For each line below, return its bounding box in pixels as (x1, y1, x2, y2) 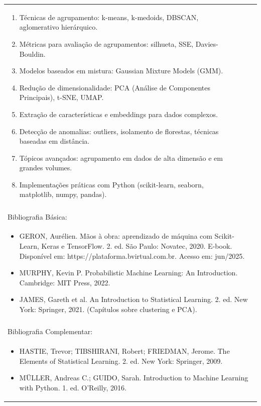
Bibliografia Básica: (8, 211, 67, 222)
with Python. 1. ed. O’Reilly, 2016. (19, 382, 126, 392)
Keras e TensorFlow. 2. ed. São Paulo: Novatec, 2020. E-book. (41, 241, 232, 251)
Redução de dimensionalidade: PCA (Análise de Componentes (19, 82, 210, 92)
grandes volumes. (19, 162, 72, 173)
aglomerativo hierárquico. (19, 22, 98, 32)
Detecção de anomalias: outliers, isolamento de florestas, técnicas (19, 126, 219, 136)
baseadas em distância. (19, 136, 90, 146)
